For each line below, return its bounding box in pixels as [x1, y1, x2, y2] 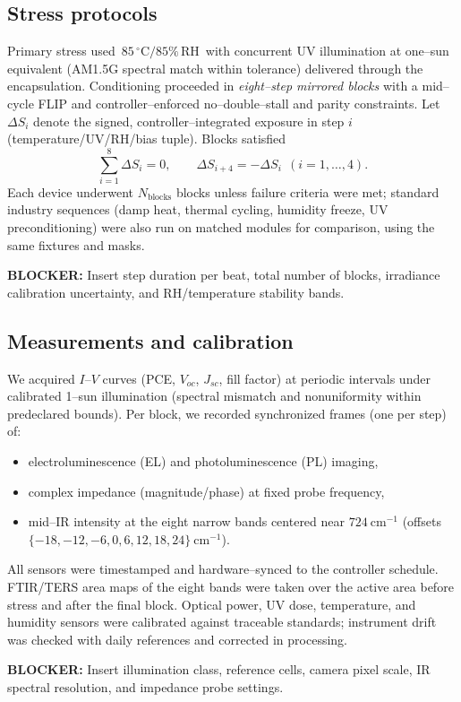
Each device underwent [7, 182, 134, 201]
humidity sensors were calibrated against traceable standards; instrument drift [7, 612, 437, 631]
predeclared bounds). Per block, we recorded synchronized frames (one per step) [7, 403, 447, 422]
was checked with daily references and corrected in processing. [7, 629, 348, 648]
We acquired [7, 368, 75, 387]
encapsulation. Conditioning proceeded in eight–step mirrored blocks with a [7, 76, 418, 95]
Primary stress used [7, 41, 115, 60]
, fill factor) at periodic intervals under [218, 368, 431, 387]
